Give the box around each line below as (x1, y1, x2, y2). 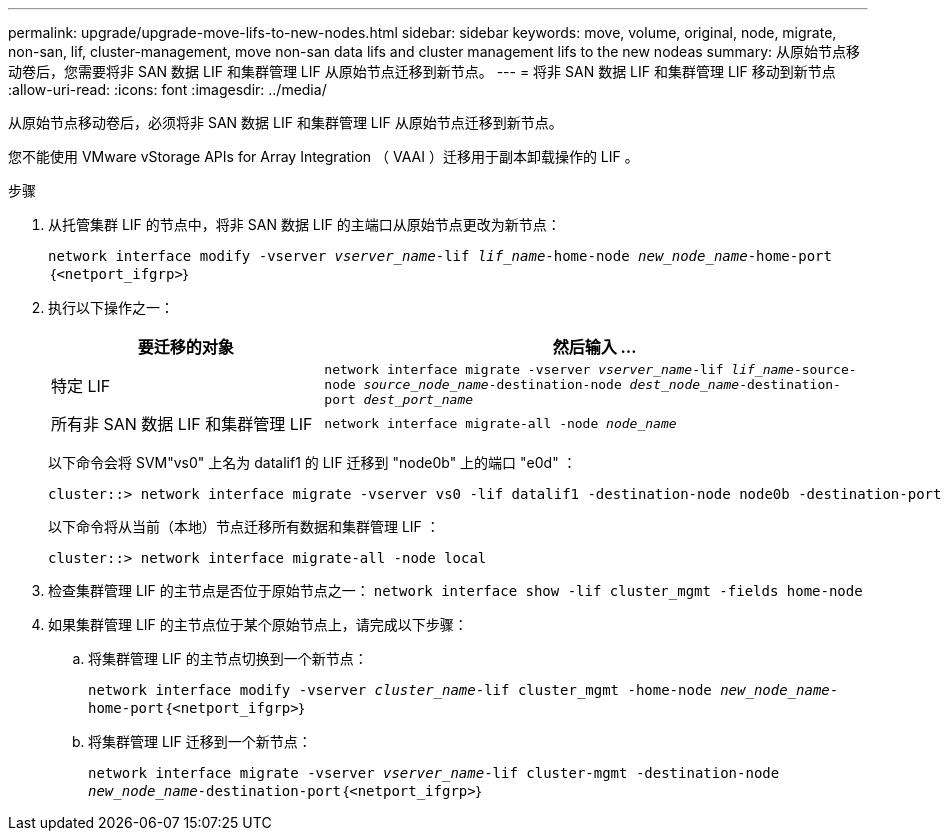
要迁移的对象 (137, 337, 234, 357)
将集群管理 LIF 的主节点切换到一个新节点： (88, 650, 368, 667)
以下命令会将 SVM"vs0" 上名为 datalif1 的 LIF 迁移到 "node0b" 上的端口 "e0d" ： (48, 454, 577, 471)
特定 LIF (51, 375, 111, 396)
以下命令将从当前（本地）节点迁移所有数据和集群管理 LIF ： (48, 518, 440, 535)
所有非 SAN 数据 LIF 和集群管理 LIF (51, 414, 313, 434)
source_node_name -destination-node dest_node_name (363, 377, 740, 392)
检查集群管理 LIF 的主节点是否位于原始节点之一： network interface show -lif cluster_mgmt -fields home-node (48, 582, 863, 599)
